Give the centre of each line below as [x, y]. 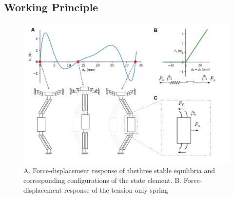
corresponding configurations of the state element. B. [103, 180]
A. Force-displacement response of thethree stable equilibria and [119, 170]
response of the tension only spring [116, 189]
